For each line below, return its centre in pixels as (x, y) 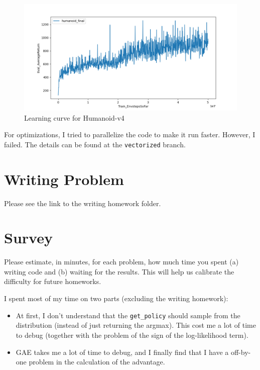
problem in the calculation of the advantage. (97, 362)
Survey (28, 238)
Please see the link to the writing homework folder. (83, 203)
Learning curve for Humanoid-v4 (74, 117)
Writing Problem (64, 179)
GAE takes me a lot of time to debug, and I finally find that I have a (122, 352)
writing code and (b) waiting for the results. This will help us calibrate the (119, 271)
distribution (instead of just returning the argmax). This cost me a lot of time (136, 325)
